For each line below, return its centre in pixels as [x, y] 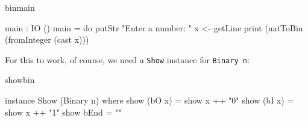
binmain [20, 7]
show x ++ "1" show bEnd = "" [63, 112]
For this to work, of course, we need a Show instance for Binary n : [127, 59]
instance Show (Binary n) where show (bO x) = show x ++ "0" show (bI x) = [149, 100]
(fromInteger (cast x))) [47, 39]
